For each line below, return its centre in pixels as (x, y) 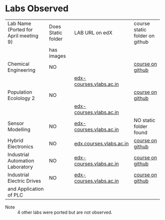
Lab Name (19, 24)
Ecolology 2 (21, 98)
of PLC (15, 195)
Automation (21, 161)
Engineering (22, 70)
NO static (145, 120)
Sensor (16, 123)
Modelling (19, 129)
